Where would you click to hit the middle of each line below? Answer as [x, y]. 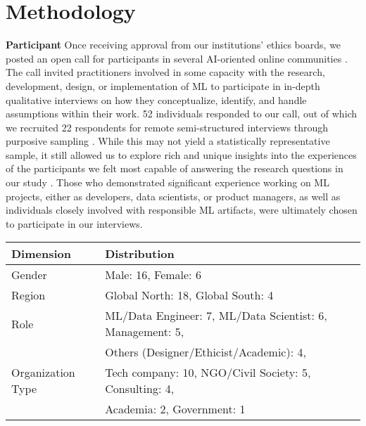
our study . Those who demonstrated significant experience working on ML [168, 182]
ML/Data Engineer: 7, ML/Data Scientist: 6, [216, 316]
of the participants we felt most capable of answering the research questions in [175, 168]
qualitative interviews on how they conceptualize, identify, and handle [156, 99]
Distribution [140, 254]
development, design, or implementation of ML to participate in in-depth [163, 85]
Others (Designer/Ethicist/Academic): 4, [206, 352]
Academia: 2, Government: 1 [175, 409]
